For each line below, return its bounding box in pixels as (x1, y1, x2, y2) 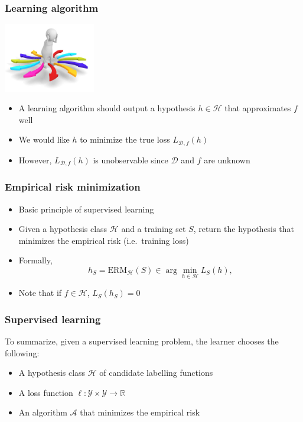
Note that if (18, 286, 62, 299)
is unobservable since (93, 153, 168, 166)
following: (5, 346, 40, 359)
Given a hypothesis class (18, 223, 107, 235)
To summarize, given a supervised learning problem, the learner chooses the (5, 334, 279, 347)
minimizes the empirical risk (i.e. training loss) (18, 234, 189, 246)
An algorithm (18, 406, 67, 418)
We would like (18, 133, 70, 146)
